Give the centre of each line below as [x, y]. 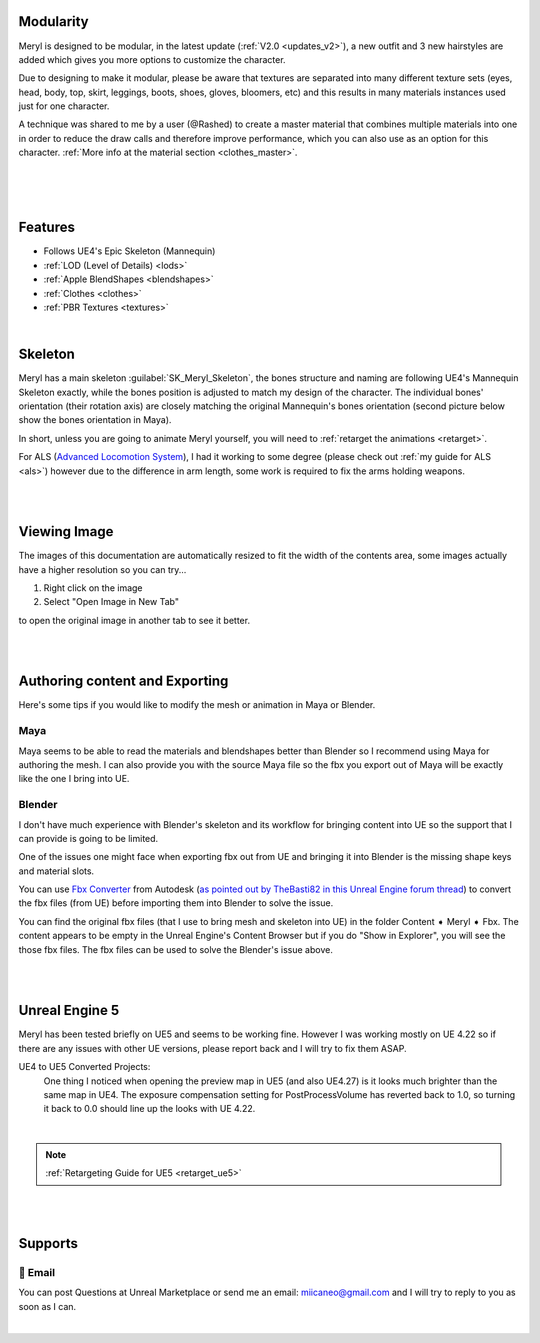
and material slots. [56, 871]
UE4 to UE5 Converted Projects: [84, 1067]
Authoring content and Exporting [123, 681]
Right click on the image [93, 588]
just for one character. [64, 106]
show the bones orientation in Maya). [95, 420]
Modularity [53, 21]
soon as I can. [47, 1306]
